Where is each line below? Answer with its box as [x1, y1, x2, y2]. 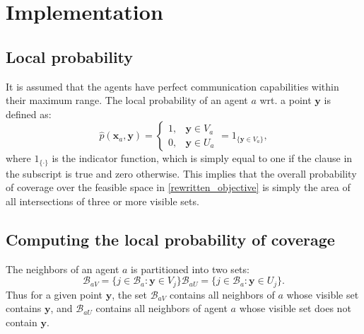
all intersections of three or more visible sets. [6, 194, 199, 208]
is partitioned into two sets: [131, 261, 249, 276]
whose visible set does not [239, 301, 351, 316]
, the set [112, 287, 148, 301]
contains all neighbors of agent [95, 301, 228, 316]
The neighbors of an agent [6, 261, 119, 276]
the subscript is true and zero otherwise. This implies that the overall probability [6, 166, 357, 180]
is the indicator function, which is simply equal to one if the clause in [52, 151, 353, 166]
